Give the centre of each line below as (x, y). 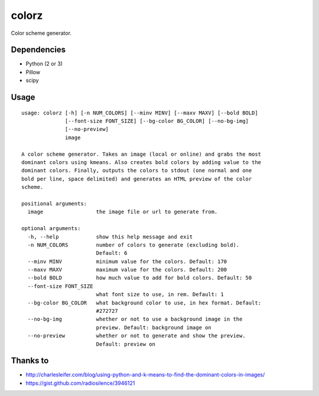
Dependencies (38, 50)
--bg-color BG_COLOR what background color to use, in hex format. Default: (144, 303)
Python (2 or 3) (44, 64)
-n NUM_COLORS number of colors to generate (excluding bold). (134, 245)
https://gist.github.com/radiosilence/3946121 (80, 383)
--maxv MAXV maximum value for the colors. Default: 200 (127, 270)
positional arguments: (54, 203)
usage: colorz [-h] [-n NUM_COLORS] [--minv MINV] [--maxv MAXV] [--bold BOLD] (140, 113)
